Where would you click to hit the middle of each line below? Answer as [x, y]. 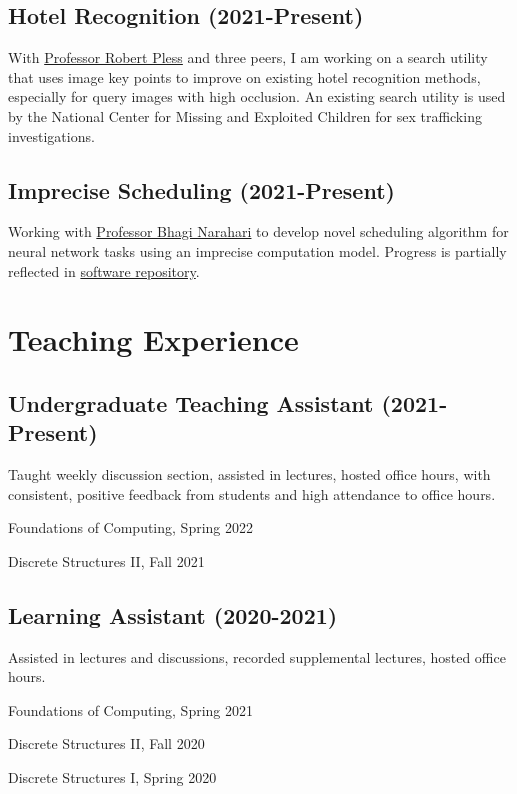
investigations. [51, 135]
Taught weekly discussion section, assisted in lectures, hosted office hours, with [249, 474]
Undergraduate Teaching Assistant [191, 402]
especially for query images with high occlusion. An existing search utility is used [257, 96]
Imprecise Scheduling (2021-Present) [201, 189]
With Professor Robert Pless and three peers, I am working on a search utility [248, 57]
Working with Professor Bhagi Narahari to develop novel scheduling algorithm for [258, 231]
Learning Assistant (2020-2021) [173, 614]
